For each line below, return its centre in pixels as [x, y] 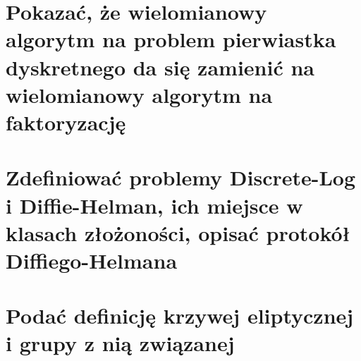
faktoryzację [66, 122]
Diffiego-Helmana [92, 260]
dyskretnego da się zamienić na [160, 67]
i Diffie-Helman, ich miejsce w [154, 205]
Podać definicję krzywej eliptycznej [180, 316]
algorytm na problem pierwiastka [171, 39]
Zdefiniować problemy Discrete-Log [181, 177]
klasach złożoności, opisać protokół [178, 232]
